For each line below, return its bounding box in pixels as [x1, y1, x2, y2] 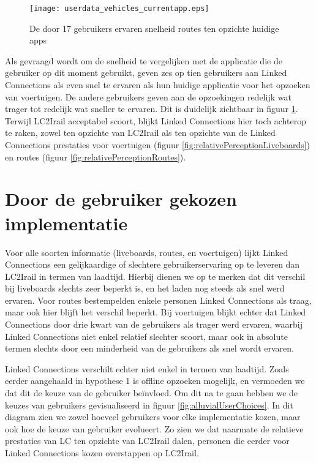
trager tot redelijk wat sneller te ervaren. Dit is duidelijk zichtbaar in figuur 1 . [5, 102, 298, 115]
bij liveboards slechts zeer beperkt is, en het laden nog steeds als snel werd [5, 282, 285, 295]
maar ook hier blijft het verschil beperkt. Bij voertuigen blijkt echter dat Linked [5, 306, 306, 318]
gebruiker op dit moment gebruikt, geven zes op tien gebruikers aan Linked [5, 66, 287, 79]
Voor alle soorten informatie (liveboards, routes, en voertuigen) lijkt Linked [5, 246, 288, 258]
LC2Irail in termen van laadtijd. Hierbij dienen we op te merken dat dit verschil [5, 269, 306, 282]
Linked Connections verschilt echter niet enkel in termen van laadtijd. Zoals [5, 362, 289, 375]
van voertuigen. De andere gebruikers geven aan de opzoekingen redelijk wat [5, 90, 292, 103]
